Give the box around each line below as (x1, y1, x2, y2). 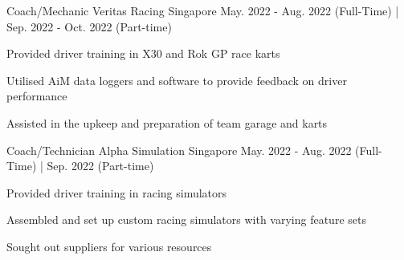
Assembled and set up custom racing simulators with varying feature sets (6, 211, 366, 228)
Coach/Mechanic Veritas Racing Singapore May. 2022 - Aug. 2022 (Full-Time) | (6, 2, 399, 18)
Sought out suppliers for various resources (6, 238, 212, 254)
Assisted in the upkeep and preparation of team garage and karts (6, 114, 328, 131)
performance (6, 87, 67, 104)
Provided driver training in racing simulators (6, 184, 227, 201)
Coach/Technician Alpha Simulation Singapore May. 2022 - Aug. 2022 (6, 141, 352, 158)
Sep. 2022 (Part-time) (47, 157, 154, 174)
